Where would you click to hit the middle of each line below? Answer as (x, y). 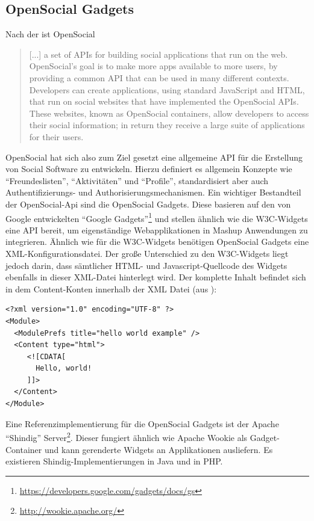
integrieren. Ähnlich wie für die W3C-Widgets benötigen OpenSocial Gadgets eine (157, 242)
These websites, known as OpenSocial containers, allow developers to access (169, 113)
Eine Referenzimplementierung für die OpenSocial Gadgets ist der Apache (142, 423)
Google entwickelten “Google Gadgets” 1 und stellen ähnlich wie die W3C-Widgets (157, 217)
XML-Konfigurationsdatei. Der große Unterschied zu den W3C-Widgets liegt (147, 253)
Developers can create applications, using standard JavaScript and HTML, (167, 89)
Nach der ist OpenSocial (50, 34)
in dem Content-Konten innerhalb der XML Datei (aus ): (111, 288)
